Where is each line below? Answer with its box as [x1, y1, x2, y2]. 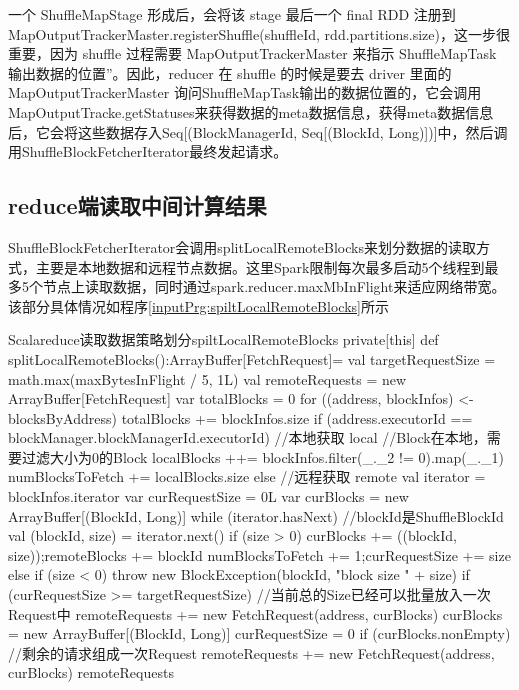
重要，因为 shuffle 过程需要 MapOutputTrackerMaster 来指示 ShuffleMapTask [8, 43, 497, 64]
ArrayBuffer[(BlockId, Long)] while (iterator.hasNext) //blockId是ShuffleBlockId [8, 505, 504, 526]
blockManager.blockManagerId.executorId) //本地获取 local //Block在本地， [8, 427, 487, 448]
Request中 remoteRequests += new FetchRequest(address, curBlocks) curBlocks [8, 603, 503, 624]
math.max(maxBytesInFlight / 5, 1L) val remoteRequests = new [8, 368, 407, 389]
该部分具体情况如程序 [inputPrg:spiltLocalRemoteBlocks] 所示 [8, 295, 389, 316]
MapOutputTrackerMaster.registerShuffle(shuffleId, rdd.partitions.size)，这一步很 [8, 23, 510, 44]
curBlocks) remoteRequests [8, 662, 174, 683]
